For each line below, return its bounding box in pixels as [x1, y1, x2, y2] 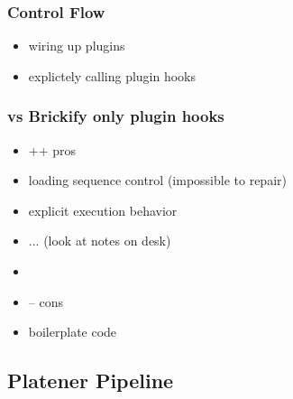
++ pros [28, 140, 77, 159]
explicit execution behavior [28, 200, 178, 219]
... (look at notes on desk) [28, 231, 171, 250]
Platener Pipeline [7, 367, 174, 394]
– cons [28, 292, 63, 311]
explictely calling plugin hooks [28, 66, 197, 85]
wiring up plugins [28, 36, 125, 55]
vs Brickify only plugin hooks [7, 105, 224, 127]
